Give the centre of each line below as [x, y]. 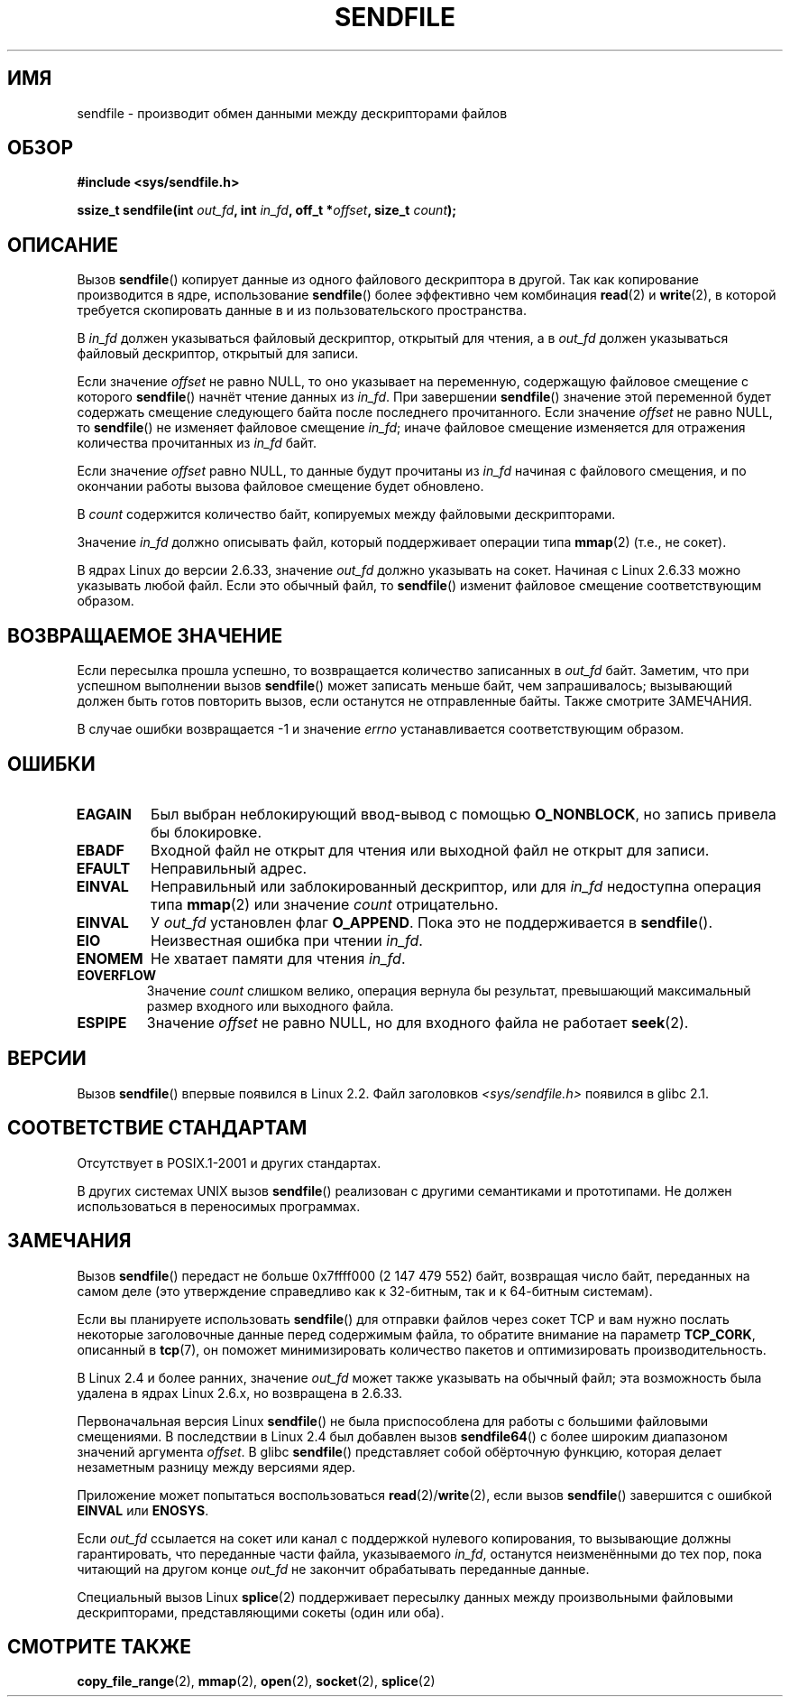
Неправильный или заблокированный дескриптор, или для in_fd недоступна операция [456, 886]
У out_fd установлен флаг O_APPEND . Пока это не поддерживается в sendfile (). [432, 922]
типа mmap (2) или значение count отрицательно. [325, 904]
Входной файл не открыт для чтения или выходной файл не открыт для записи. [430, 850]
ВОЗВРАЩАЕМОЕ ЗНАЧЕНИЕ [145, 635]
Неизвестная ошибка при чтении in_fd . [287, 940]
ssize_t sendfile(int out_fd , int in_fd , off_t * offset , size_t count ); [267, 210]
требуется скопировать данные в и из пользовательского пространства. [302, 310]
